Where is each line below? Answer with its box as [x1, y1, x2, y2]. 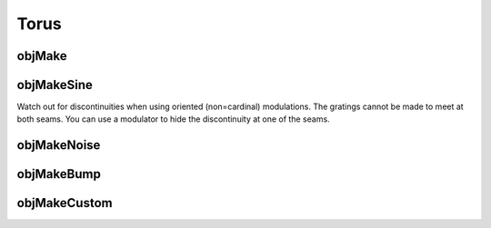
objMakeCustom [16, 195, 113, 211]
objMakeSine [16, 77, 93, 93]
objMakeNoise [16, 137, 101, 154]
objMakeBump [16, 166, 102, 182]
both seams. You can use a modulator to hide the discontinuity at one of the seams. [16, 114, 331, 124]
